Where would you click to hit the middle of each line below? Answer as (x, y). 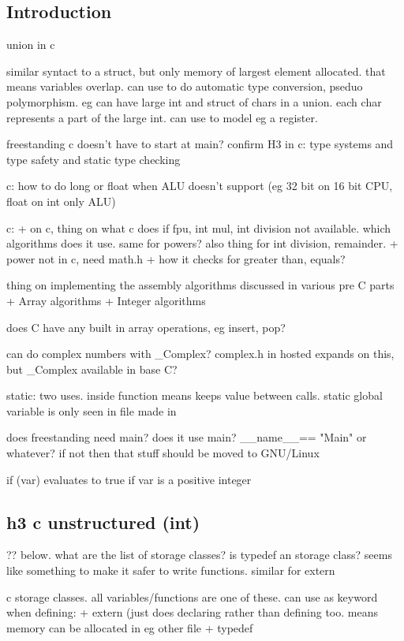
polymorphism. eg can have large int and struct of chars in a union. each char (194, 101)
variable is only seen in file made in (92, 410)
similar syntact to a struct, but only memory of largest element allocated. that (196, 71)
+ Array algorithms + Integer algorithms (106, 300)
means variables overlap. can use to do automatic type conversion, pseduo (185, 86)
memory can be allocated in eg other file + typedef (130, 627)
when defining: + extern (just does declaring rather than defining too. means (192, 612)
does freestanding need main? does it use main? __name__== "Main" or (187, 437)
